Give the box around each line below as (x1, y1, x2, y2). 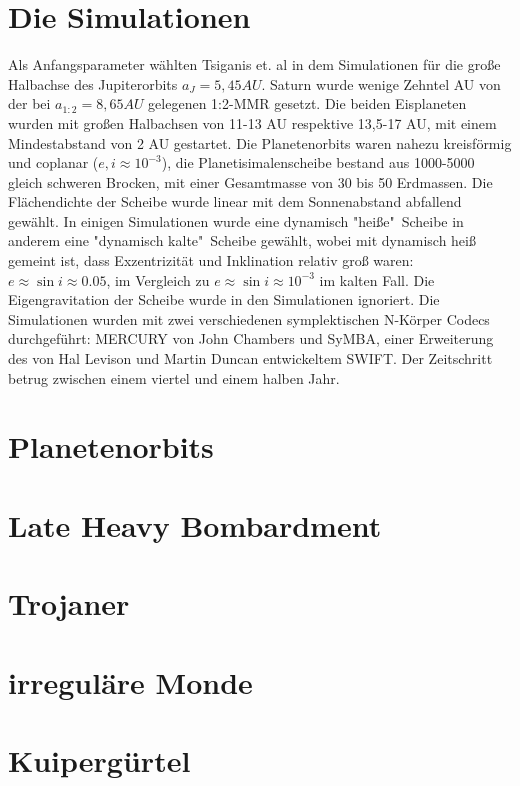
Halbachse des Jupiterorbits (8, 73, 178, 94)
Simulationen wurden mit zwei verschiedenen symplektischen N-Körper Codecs (8, 308, 490, 329)
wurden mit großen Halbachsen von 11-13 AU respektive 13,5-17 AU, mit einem (8, 112, 497, 133)
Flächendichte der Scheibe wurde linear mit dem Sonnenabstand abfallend (8, 191, 462, 212)
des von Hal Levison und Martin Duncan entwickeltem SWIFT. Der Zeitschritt (8, 348, 493, 369)
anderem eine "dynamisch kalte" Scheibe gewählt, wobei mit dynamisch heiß (8, 230, 476, 251)
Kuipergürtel (8, 739, 191, 780)
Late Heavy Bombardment (8, 504, 382, 545)
